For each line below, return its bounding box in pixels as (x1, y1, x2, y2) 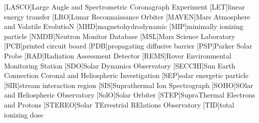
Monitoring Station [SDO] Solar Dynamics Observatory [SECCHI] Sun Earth (4, 60, 236, 70)
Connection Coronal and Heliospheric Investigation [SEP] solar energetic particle (4, 70, 249, 80)
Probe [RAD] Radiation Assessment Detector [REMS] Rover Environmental (4, 50, 232, 60)
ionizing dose (4, 109, 43, 119)
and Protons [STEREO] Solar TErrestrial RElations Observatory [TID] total (4, 99, 235, 109)
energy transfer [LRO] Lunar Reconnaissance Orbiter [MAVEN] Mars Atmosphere (4, 11, 251, 21)
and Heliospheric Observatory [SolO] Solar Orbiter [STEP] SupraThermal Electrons (4, 89, 256, 100)
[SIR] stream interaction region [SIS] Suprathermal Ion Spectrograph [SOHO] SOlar (4, 79, 254, 90)
